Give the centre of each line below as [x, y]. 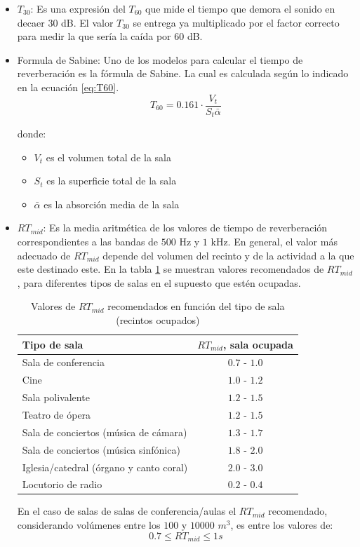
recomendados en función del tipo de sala [196, 306]
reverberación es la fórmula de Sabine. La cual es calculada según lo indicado [183, 73]
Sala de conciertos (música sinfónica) [101, 449]
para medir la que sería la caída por [94, 36]
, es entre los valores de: [282, 525]
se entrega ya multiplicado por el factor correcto [236, 22]
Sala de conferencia [63, 362]
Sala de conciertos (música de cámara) [105, 432]
